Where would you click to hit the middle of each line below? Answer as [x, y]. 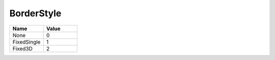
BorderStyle [35, 13]
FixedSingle [26, 42]
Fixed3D [22, 48]
